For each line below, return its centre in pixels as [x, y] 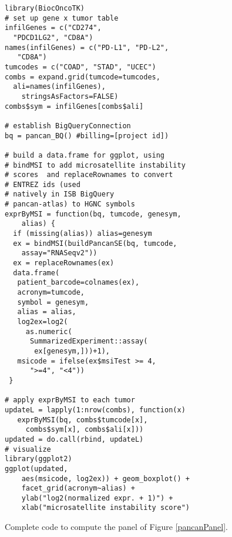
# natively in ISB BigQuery [60, 194]
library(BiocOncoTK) [45, 8]
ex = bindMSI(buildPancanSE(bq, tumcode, [95, 243]
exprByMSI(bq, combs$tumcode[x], [83, 420]
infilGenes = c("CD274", [53, 28]
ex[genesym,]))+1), [72, 351]
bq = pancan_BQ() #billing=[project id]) [87, 136]
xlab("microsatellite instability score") [105, 508]
